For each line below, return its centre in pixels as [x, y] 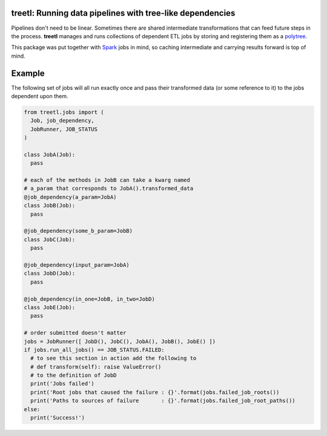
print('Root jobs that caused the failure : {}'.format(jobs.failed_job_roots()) [155, 392]
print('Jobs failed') [63, 384]
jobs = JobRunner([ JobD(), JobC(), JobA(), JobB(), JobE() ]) [120, 341]
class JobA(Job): [50, 154]
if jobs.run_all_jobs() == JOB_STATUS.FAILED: [94, 350]
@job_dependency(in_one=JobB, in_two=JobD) [90, 299]
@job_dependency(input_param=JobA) [77, 265]
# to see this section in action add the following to [114, 358]
